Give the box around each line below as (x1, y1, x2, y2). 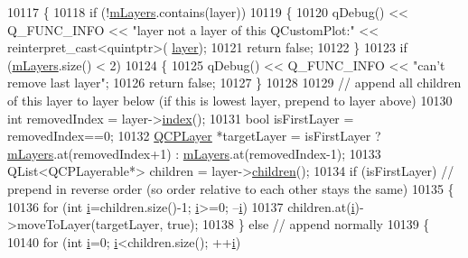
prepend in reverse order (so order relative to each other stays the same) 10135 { (7, 179, 454, 198)
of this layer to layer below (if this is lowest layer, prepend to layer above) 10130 (7, 90, 453, 109)
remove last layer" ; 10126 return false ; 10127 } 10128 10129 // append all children (7, 73, 462, 92)
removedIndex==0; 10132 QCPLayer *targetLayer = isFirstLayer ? (7, 126, 381, 145)
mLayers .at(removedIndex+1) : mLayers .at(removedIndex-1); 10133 (7, 143, 381, 162)
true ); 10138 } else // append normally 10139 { (167, 215, 430, 234)
